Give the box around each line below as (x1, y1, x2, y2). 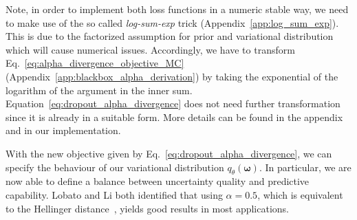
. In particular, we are (259, 159, 351, 174)
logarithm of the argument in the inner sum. (6, 82, 193, 97)
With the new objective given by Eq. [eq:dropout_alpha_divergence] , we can (6, 146, 332, 160)
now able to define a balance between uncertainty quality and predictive (6, 174, 310, 188)
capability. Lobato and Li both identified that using (6, 187, 223, 201)
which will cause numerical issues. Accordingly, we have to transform (6, 42, 295, 56)
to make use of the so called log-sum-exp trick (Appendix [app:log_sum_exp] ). (6, 15, 339, 30)
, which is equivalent (257, 187, 343, 201)
